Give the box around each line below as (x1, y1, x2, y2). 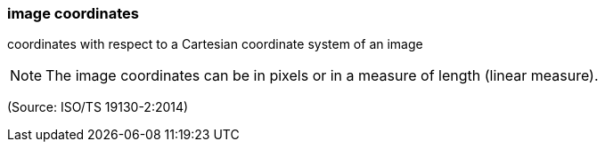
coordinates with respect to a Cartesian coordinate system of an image (7, 36, 423, 52)
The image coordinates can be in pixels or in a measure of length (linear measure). (45, 67, 599, 85)
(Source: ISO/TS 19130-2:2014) (7, 99, 189, 115)
